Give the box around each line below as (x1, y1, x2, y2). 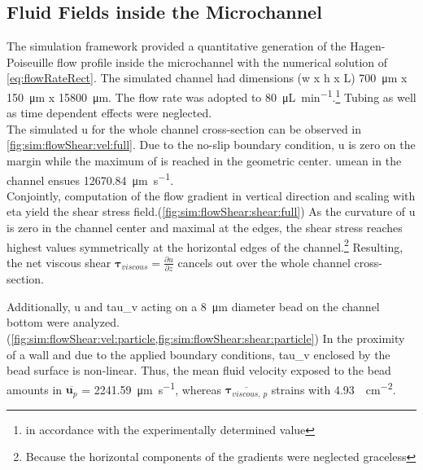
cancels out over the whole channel (177, 253, 351, 270)
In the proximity (322, 329, 405, 346)
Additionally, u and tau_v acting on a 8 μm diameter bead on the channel (7, 297, 380, 314)
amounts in (7, 380, 63, 398)
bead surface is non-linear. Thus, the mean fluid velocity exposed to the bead (7, 362, 391, 379)
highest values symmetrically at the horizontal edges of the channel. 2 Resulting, (7, 235, 403, 255)
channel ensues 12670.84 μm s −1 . (7, 169, 174, 188)
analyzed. (72, 314, 120, 331)
